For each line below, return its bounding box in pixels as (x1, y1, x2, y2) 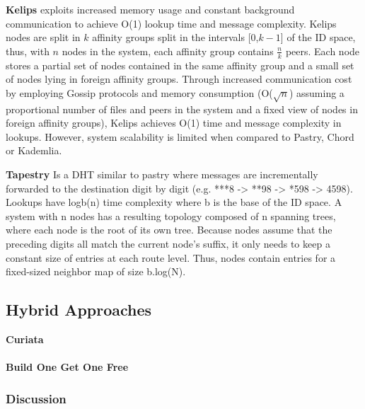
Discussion (6, 389, 66, 407)
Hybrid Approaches (6, 299, 152, 321)
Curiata (6, 331, 44, 346)
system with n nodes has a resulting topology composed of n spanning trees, (6, 208, 336, 223)
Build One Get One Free (6, 359, 129, 374)
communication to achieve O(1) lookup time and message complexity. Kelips (6, 16, 337, 30)
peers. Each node (285, 43, 360, 58)
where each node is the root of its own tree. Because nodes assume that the (6, 222, 332, 237)
